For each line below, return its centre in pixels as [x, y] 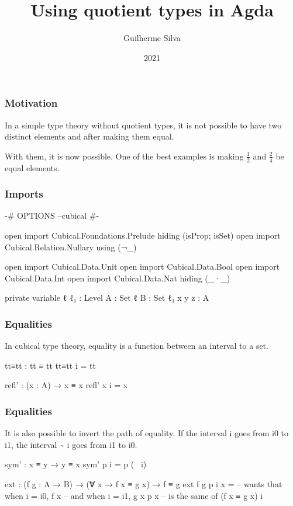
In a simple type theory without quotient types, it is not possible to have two [143, 125]
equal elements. [32, 167]
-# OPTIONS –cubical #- [52, 215]
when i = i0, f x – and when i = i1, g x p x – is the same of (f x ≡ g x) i [134, 495]
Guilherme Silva [152, 38]
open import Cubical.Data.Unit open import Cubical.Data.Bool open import [142, 266]
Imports [24, 194]
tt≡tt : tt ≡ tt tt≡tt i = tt [50, 365]
